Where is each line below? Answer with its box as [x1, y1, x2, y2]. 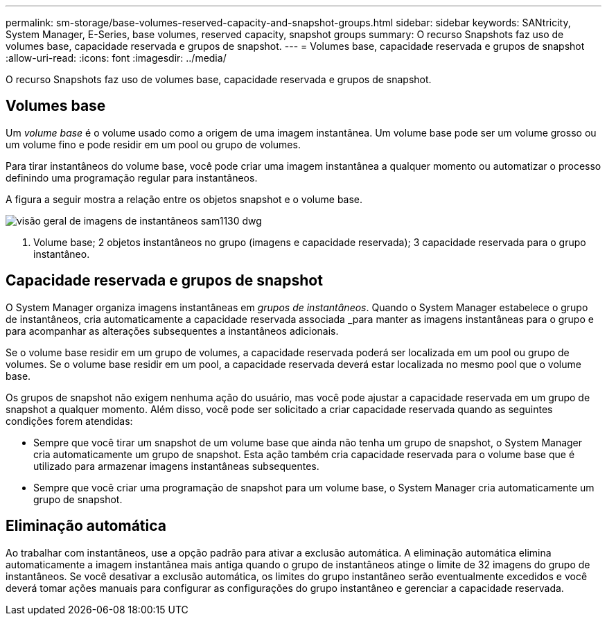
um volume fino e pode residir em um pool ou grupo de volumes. [6, 138, 301, 150]
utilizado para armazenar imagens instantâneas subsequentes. [33, 460, 319, 472]
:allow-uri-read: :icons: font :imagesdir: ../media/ [6, 52, 227, 64]
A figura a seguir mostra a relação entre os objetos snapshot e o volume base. [6, 193, 363, 205]
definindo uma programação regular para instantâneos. [6, 171, 258, 184]
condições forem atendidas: [6, 414, 133, 427]
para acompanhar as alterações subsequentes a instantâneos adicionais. [6, 324, 339, 337]
